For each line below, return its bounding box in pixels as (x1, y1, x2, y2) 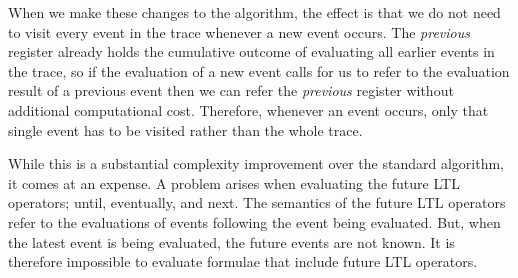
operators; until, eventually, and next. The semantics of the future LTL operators (8, 192, 506, 213)
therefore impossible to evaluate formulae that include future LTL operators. (8, 251, 478, 272)
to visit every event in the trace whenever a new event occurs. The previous (8, 21, 470, 42)
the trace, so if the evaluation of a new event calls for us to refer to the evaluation (8, 60, 510, 81)
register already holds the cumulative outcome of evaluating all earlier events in (8, 41, 495, 62)
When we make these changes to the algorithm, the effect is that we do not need (8, 2, 501, 22)
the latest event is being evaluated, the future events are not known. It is (8, 231, 455, 252)
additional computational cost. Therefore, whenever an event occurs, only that (8, 99, 489, 120)
